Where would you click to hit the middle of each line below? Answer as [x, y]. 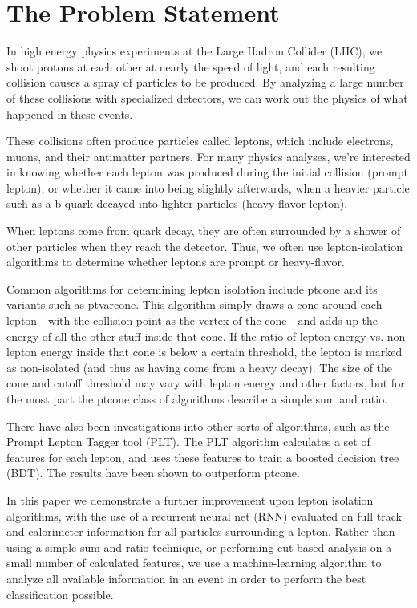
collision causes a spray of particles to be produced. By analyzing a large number [205, 82]
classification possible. [60, 594]
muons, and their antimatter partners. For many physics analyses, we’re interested [208, 156]
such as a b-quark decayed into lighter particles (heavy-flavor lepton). [177, 203]
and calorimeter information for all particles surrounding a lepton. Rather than [201, 531]
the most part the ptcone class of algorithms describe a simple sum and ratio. [197, 399]
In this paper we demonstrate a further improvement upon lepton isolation [190, 499]
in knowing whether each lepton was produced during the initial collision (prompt [207, 172]
